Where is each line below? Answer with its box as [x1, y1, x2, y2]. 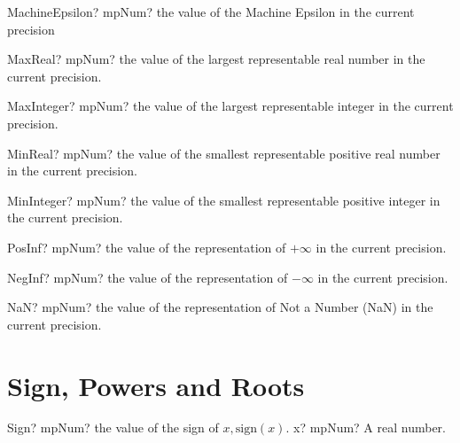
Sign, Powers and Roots [7, 367, 305, 403]
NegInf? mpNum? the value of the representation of [7, 268, 288, 286]
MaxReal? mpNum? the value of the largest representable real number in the [7, 50, 425, 68]
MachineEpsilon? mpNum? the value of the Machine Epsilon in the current [7, 3, 415, 20]
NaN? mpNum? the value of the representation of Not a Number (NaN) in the [7, 298, 433, 316]
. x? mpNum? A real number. [285, 418, 446, 437]
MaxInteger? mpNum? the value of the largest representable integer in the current [7, 97, 454, 115]
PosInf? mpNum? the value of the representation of [7, 237, 286, 256]
